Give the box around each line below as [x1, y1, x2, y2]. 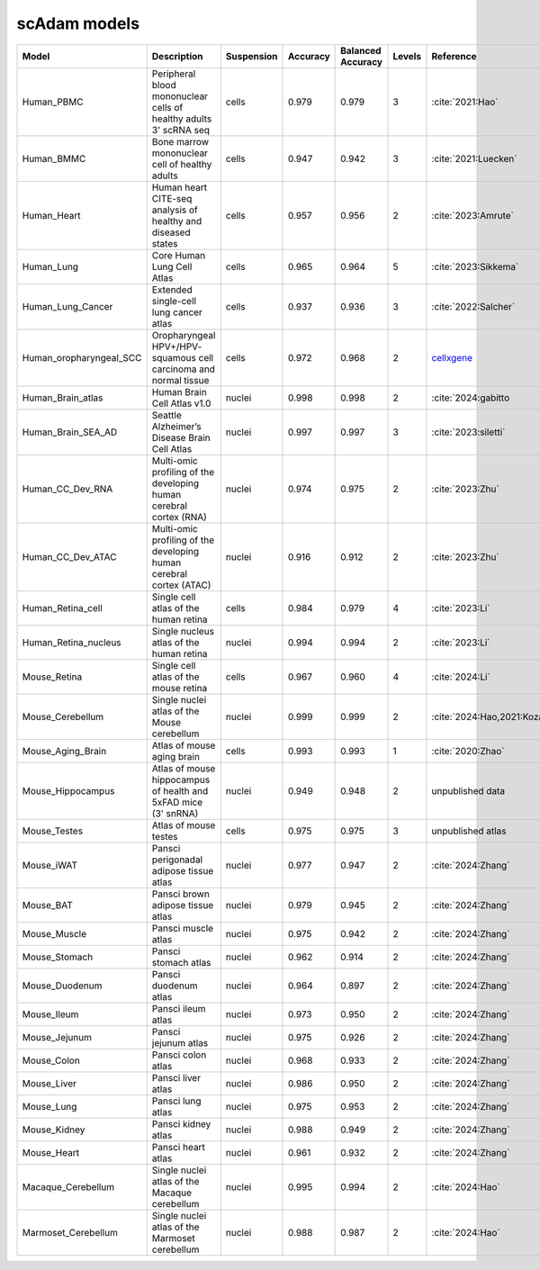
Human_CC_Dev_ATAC [22, 550, 117, 563]
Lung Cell [151, 260, 193, 273]
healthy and [151, 214, 202, 227]
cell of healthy [151, 158, 212, 170]
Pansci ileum [151, 1002, 206, 1014]
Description [151, 50, 203, 62]
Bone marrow [151, 135, 210, 148]
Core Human [151, 248, 206, 261]
